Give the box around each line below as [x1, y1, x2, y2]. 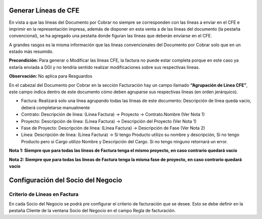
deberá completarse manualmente [21, 104, 90, 110]
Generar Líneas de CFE [9, 6, 80, 15]
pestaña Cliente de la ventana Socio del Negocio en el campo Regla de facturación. [9, 208, 176, 214]
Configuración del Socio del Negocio [9, 176, 122, 184]
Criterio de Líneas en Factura [9, 191, 79, 198]
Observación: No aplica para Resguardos [9, 73, 93, 79]
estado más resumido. [9, 49, 53, 54]
